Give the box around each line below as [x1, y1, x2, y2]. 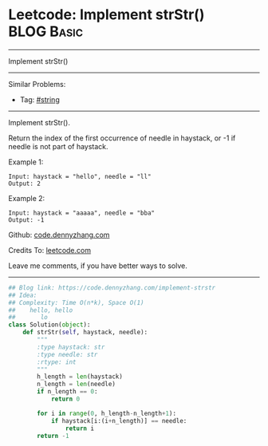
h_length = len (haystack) [37, 373, 124, 381]
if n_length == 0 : [37, 388, 98, 396]
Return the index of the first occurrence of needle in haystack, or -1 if [8, 133, 236, 143]
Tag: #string [19, 94, 60, 105]
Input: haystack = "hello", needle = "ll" [8, 172, 152, 180]
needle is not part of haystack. [8, 141, 109, 151]
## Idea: [8, 291, 37, 299]
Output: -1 [8, 215, 45, 224]
